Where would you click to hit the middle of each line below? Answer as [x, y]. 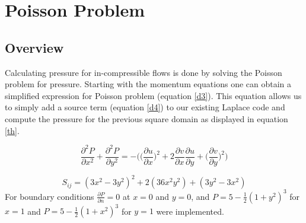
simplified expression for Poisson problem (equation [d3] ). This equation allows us [153, 95]
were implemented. [190, 211]
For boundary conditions [50, 196]
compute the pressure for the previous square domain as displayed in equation [146, 118]
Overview [34, 47]
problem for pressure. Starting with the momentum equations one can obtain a [148, 84]
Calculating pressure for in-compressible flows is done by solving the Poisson [144, 72]
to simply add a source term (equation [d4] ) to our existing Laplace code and [145, 107]
